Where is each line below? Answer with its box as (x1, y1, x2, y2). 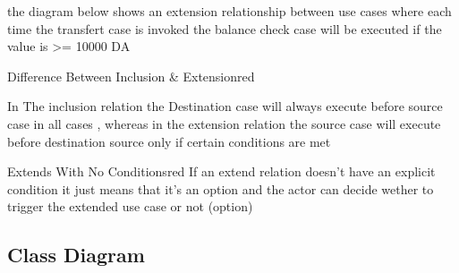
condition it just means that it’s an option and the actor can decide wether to (7, 179, 434, 198)
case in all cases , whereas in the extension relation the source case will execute (7, 114, 441, 132)
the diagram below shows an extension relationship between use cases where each (7, 2, 452, 20)
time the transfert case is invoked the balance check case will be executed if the (7, 19, 442, 38)
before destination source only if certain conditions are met (7, 132, 331, 150)
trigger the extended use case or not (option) (7, 197, 253, 216)
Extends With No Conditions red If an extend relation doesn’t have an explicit (7, 162, 436, 181)
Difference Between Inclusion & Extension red (7, 66, 255, 85)
